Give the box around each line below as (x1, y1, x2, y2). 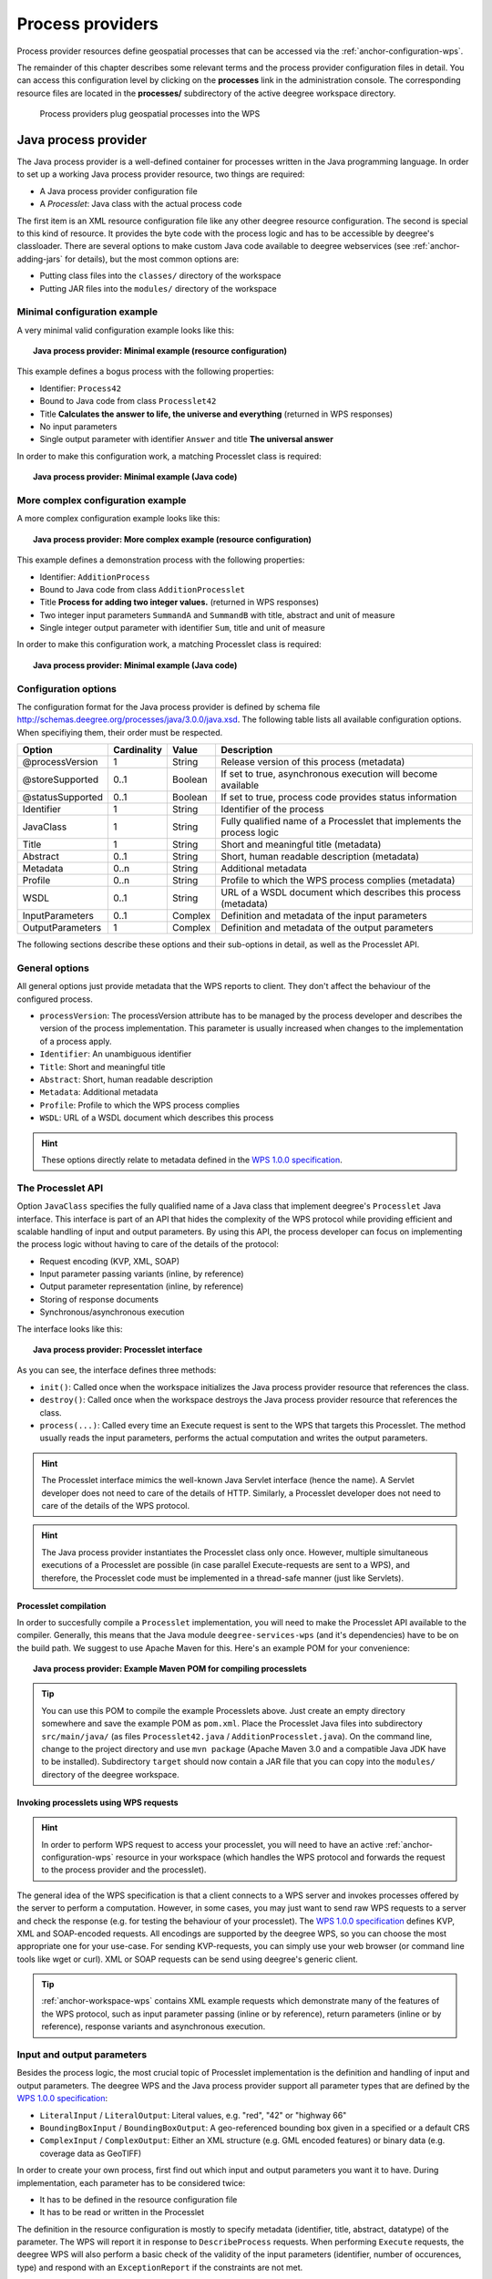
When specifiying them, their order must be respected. (16, 727, 223, 737)
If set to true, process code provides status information (220, 791, 457, 804)
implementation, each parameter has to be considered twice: (16, 2177, 246, 2188)
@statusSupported (22, 791, 104, 804)
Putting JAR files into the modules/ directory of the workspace (39, 283, 277, 294)
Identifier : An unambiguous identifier (39, 1048, 192, 1059)
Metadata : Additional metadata (39, 1087, 159, 1098)
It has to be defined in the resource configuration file (39, 2193, 238, 2205)
